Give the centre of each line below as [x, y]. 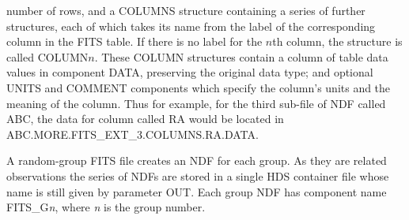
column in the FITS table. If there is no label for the [134, 41]
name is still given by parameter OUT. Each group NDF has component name [197, 191]
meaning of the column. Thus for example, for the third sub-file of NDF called [196, 103]
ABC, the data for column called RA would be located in [145, 119]
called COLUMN [47, 56]
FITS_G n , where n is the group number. [106, 207]
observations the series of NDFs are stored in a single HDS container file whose [198, 175]
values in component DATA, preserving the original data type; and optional [190, 72]
